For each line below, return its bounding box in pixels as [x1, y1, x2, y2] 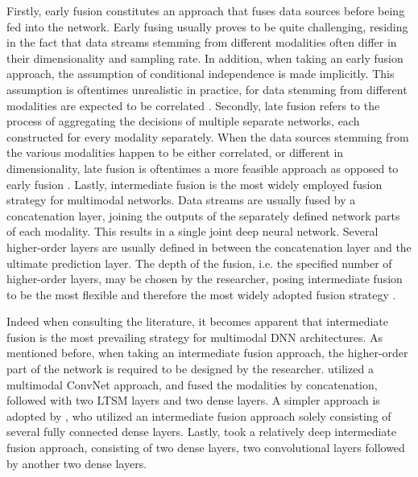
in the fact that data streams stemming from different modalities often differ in [6, 34, 397, 51]
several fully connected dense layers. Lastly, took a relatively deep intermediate [6, 423, 397, 440]
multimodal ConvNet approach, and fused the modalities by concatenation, [6, 376, 378, 393]
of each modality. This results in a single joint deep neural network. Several [6, 223, 379, 240]
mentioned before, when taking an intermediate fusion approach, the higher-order [6, 344, 408, 361]
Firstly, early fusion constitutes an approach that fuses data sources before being [6, 2, 405, 19]
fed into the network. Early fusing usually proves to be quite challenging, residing [6, 18, 408, 35]
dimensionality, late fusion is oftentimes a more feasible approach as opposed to [6, 159, 399, 176]
